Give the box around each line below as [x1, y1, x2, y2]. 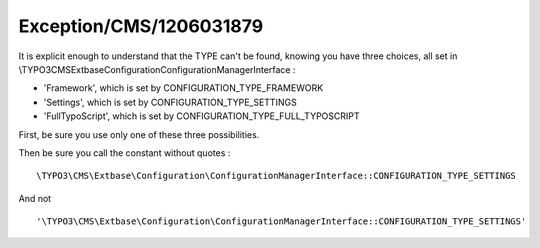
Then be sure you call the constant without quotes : [18, 146, 231, 159]
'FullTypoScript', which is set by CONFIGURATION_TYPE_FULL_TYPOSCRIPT [43, 110, 360, 122]
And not [18, 192, 52, 204]
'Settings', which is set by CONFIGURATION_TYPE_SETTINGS [43, 96, 297, 108]
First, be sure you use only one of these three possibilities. [18, 128, 260, 140]
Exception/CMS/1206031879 [18, 15, 264, 37]
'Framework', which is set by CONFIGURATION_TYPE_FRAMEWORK [43, 82, 324, 94]
